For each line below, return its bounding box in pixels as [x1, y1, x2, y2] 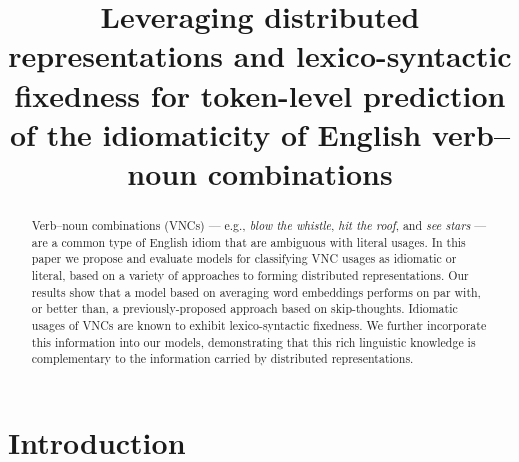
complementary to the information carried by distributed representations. [31, 350, 414, 367]
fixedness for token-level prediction [14, 74, 506, 115]
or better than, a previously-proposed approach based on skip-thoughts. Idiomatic [31, 300, 458, 317]
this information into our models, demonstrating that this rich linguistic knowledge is [31, 333, 476, 350]
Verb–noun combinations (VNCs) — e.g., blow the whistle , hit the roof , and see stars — [31, 216, 487, 233]
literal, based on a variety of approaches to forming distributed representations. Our [31, 266, 469, 283]
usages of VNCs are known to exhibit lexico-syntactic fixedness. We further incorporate [31, 316, 487, 333]
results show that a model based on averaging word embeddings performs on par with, [31, 283, 481, 300]
